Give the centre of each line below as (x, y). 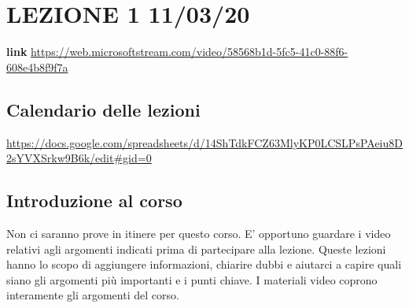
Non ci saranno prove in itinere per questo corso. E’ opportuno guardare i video (199, 233)
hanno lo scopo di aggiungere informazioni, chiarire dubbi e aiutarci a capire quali (204, 264)
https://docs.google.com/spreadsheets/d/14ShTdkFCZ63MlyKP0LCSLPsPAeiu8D (204, 142)
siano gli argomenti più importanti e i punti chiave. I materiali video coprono (192, 279)
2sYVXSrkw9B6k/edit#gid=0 (79, 158)
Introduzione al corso (94, 200)
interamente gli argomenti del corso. (93, 295)
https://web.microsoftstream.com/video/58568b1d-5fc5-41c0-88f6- (190, 52)
